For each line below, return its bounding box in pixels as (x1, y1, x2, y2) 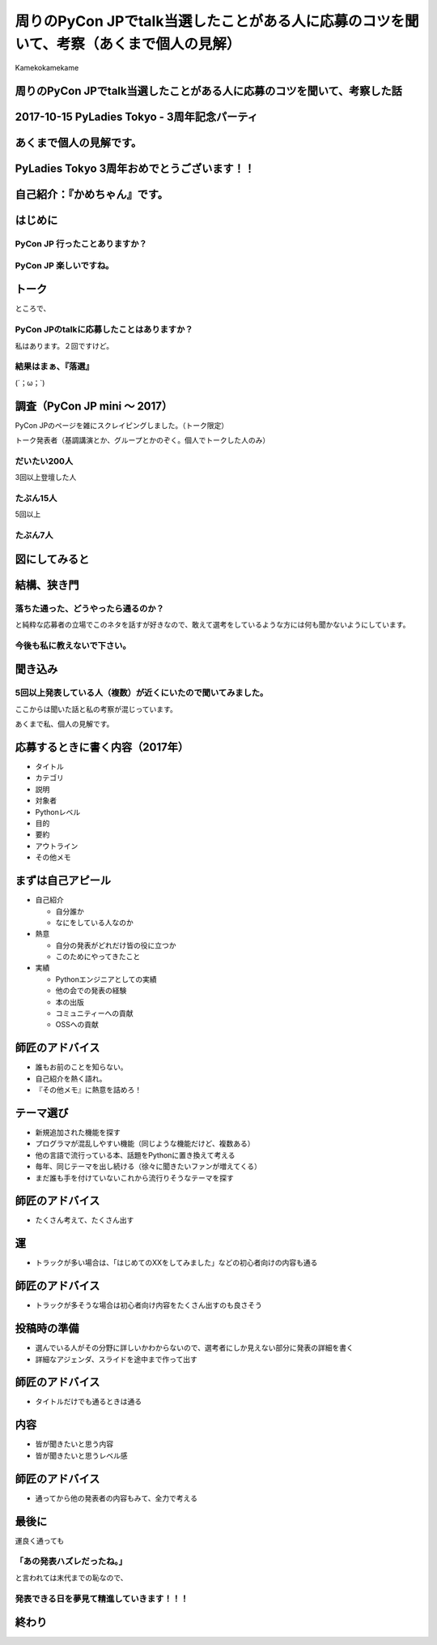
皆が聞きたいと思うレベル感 (35, 1450, 128, 1460)
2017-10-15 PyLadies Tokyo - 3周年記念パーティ (15, 110, 258, 124)
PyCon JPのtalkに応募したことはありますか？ (15, 324, 193, 336)
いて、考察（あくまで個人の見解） (15, 35, 241, 53)
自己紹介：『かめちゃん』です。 (15, 187, 169, 202)
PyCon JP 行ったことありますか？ (15, 238, 147, 250)
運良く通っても (15, 1536, 65, 1545)
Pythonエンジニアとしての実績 (55, 974, 157, 984)
